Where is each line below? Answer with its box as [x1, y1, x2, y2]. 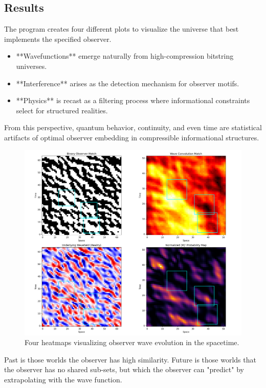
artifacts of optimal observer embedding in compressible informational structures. [4, 132, 259, 142]
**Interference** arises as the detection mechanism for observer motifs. [16, 78, 239, 88]
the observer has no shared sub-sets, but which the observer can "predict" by [4, 364, 244, 375]
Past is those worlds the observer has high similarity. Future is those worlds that [4, 354, 256, 365]
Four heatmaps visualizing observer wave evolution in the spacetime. [25, 337, 239, 348]
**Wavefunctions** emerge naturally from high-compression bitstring [16, 51, 234, 61]
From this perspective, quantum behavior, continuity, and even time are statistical [4, 122, 262, 133]
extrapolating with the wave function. [4, 374, 122, 385]
